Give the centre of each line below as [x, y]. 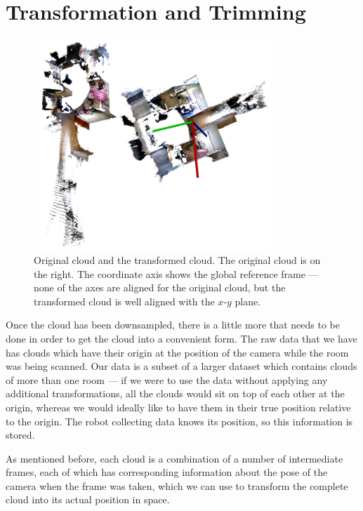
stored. [20, 435]
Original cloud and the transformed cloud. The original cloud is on [177, 259]
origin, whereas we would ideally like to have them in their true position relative [178, 407]
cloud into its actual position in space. [88, 499]
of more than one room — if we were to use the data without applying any [167, 379]
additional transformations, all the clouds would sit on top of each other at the [175, 393]
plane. [248, 301]
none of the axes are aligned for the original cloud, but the [160, 287]
